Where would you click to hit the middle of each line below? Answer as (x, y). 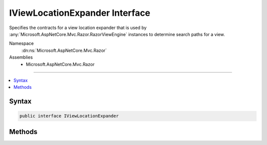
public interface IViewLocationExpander (69, 116)
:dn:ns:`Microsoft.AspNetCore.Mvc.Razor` (64, 50)
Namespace (22, 43)
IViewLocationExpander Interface (80, 13)
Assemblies (21, 57)
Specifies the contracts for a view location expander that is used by (78, 28)
